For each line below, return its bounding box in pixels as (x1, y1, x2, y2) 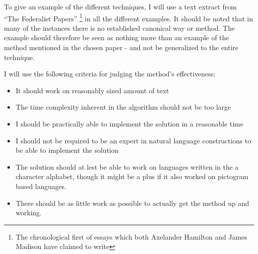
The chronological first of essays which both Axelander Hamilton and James (15, 231, 247, 242)
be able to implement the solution (15, 145, 119, 155)
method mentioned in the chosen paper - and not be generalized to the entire (4, 42, 239, 53)
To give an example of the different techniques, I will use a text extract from (4, 1, 237, 11)
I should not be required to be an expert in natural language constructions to (15, 135, 251, 145)
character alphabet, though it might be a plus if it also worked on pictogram (15, 171, 249, 182)
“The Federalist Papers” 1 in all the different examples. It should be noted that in (4, 11, 253, 23)
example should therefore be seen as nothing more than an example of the (4, 32, 229, 43)
